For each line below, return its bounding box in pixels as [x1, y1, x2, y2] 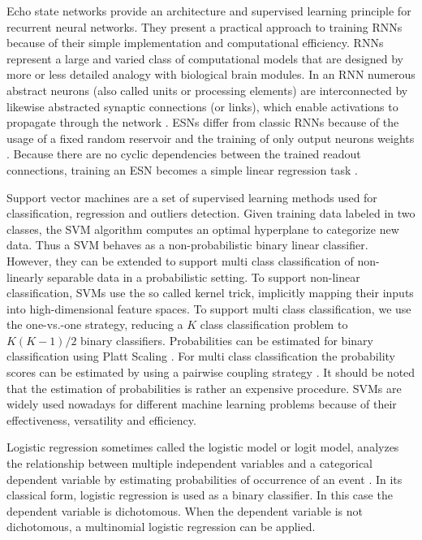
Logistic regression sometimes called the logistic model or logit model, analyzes [6, 438, 399, 456]
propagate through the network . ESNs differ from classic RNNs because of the [6, 114, 399, 131]
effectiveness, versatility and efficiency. [6, 411, 196, 428]
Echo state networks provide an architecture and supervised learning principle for [6, 2, 411, 19]
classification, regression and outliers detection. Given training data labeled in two [6, 205, 416, 222]
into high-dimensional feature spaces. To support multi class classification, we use [6, 300, 411, 317]
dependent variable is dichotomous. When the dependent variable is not [6, 502, 363, 519]
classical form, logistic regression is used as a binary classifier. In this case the [6, 486, 393, 503]
